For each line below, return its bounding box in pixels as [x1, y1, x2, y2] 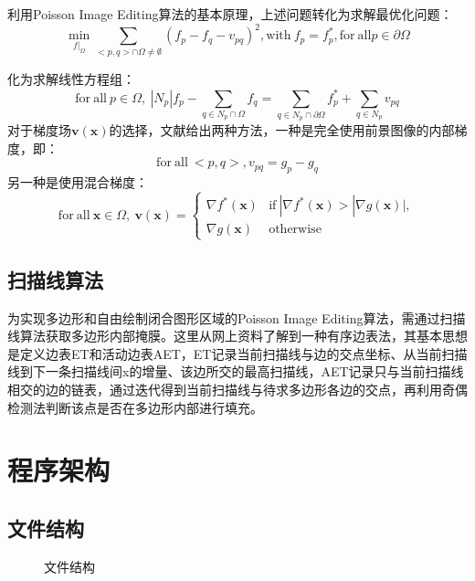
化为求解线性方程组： [7, 69, 135, 89]
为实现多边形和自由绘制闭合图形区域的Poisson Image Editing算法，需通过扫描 [7, 308, 466, 327]
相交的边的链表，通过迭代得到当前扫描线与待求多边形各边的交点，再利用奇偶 [7, 379, 468, 398]
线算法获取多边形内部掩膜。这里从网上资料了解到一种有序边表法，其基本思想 [7, 326, 468, 345]
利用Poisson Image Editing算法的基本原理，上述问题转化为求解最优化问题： [7, 5, 453, 23]
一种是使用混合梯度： [19, 173, 148, 192]
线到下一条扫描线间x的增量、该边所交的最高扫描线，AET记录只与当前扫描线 [7, 362, 464, 381]
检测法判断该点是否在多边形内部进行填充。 [7, 397, 263, 417]
